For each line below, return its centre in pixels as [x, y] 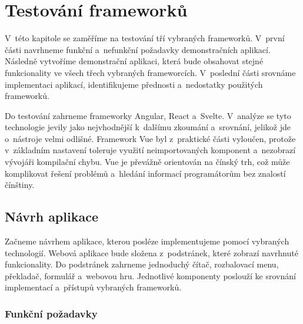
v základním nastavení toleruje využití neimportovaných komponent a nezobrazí [150, 150]
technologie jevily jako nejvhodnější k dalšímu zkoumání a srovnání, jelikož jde [148, 127]
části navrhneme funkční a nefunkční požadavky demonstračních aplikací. [138, 49]
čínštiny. [20, 185]
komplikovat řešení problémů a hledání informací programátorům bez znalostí [145, 173]
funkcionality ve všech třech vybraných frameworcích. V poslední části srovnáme [150, 72]
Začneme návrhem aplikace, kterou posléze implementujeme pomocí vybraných [147, 241]
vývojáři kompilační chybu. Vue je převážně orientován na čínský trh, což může [147, 162]
